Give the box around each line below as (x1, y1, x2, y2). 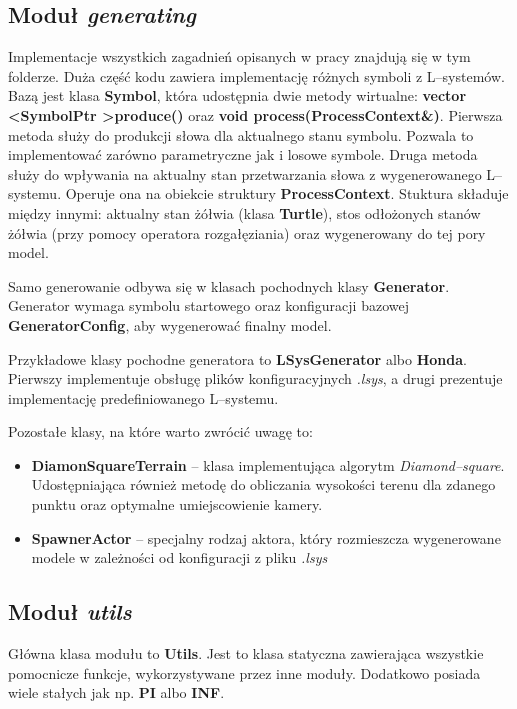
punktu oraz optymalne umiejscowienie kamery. (31, 494, 323, 515)
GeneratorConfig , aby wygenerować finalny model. (8, 314, 332, 335)
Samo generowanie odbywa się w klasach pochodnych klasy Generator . (8, 275, 450, 296)
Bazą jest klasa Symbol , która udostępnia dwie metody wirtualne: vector (8, 85, 467, 106)
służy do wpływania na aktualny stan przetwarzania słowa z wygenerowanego (8, 163, 482, 184)
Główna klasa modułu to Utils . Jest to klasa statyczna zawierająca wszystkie (8, 643, 484, 664)
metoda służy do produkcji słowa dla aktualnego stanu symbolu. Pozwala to (8, 124, 474, 145)
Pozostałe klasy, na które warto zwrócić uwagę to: (8, 421, 313, 442)
